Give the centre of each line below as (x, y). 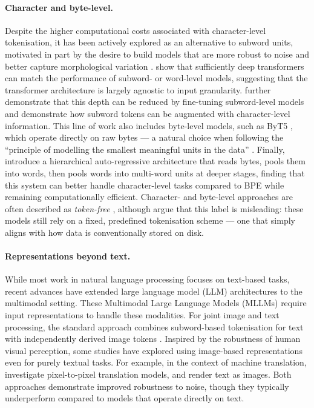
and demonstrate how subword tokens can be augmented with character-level (148, 113)
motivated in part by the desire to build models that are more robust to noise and (157, 54)
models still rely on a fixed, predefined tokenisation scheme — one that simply (150, 220)
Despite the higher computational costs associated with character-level (136, 30)
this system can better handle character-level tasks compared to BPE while (145, 185)
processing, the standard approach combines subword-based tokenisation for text (154, 326)
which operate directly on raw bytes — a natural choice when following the (144, 137)
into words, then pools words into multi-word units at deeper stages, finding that (155, 172)
